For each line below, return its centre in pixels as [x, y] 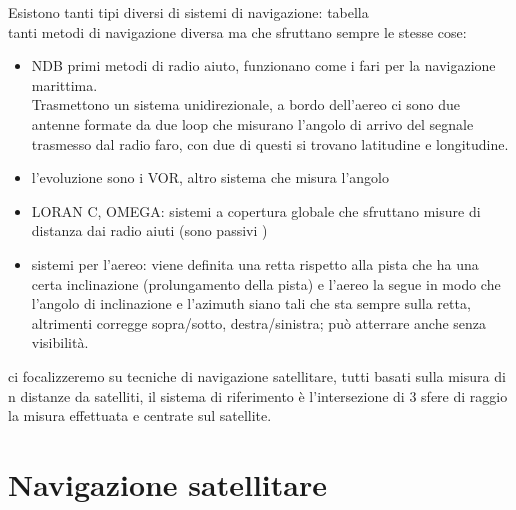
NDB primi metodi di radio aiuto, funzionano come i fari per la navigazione [263, 65]
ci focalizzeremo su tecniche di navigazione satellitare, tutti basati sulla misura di [257, 375]
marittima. [64, 84]
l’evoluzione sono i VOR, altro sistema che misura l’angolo [210, 177]
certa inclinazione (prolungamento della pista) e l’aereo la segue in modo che [266, 283]
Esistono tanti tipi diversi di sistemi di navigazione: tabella [188, 12]
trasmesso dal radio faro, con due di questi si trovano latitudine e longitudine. [270, 143]
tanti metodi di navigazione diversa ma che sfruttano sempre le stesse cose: [237, 31]
